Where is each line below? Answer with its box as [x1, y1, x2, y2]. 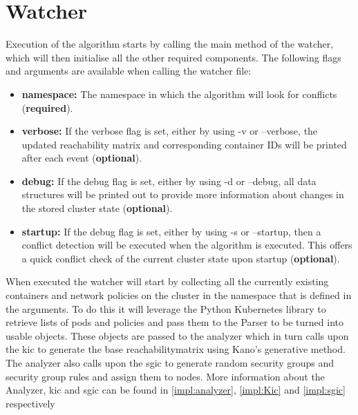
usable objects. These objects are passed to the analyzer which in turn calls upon [6, 328, 349, 342]
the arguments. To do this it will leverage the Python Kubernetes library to [6, 301, 326, 316]
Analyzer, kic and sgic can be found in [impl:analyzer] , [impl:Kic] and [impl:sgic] [6, 383, 346, 397]
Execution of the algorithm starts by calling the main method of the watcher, [6, 37, 334, 51]
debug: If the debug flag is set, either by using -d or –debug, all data [21, 173, 317, 188]
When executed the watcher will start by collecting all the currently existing [6, 274, 329, 289]
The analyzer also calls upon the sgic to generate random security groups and [6, 356, 335, 369]
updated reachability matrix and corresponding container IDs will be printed [21, 137, 347, 151]
